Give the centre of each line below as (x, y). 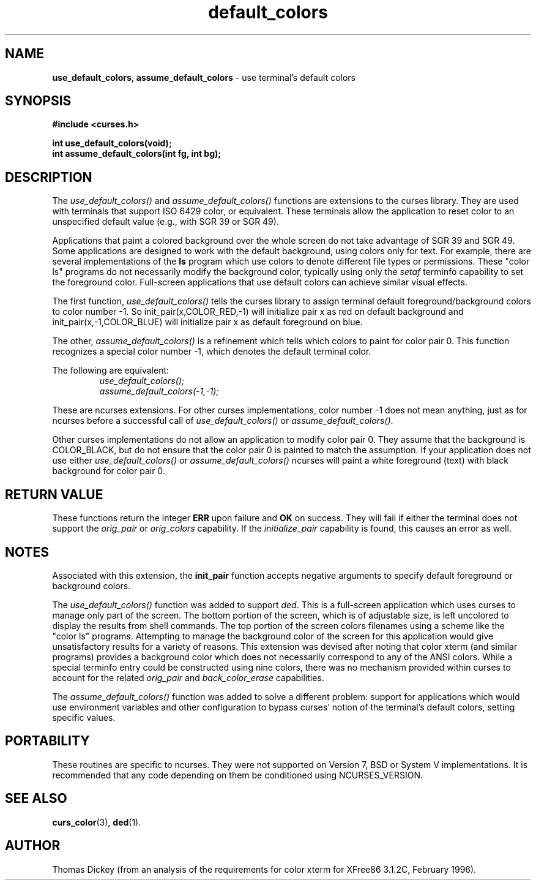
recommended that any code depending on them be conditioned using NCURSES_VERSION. (237, 775)
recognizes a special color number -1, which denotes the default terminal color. (212, 352)
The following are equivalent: (111, 371)
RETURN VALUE (54, 494)
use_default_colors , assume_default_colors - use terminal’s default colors (204, 77)
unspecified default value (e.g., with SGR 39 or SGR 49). (166, 222)
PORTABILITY (47, 741)
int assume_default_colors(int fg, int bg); (137, 154)
